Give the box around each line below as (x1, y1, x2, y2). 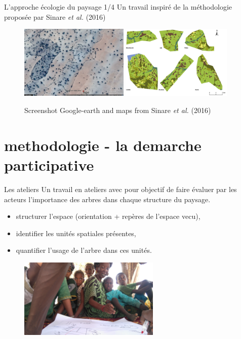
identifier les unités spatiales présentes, (16, 228, 136, 238)
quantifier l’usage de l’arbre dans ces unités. (16, 245, 152, 255)
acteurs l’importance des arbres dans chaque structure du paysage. (4, 194, 211, 204)
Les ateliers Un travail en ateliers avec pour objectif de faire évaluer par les (4, 183, 237, 194)
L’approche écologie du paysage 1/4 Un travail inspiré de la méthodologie (4, 2, 232, 12)
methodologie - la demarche (4, 134, 202, 155)
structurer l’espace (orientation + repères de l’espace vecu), (16, 211, 200, 221)
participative (4, 155, 94, 175)
